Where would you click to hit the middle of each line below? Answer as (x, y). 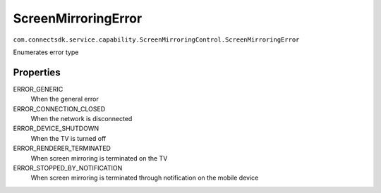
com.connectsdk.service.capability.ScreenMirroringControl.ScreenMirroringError (156, 39)
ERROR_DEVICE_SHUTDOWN (56, 129)
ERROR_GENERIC (38, 89)
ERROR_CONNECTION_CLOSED (59, 108)
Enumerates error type (46, 52)
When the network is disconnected (81, 119)
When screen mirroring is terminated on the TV (99, 158)
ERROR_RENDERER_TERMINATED (62, 149)
